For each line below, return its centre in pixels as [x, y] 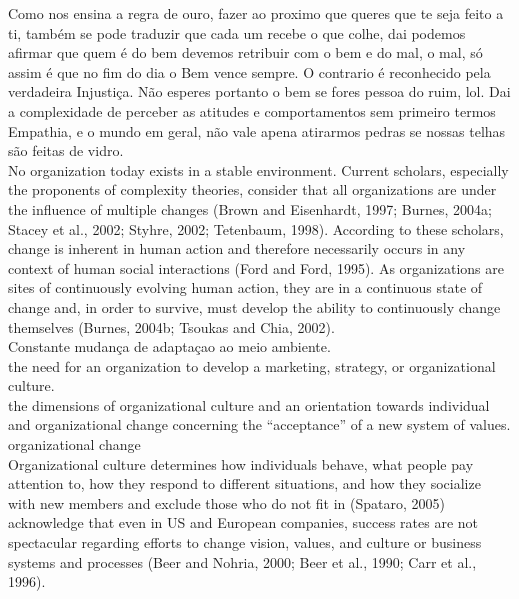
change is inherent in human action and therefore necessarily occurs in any [237, 248]
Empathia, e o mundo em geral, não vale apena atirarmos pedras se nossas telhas [257, 130]
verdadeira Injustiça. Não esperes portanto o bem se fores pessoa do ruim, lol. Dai [259, 91]
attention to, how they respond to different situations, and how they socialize [244, 483]
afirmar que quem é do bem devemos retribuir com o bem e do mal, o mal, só [245, 52]
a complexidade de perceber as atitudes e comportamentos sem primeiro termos [252, 110]
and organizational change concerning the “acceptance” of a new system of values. [259, 424]
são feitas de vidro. [66, 150]
